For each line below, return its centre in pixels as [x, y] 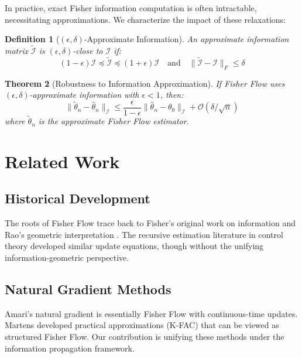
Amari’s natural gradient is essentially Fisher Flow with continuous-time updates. [151, 313]
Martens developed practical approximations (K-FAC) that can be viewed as [142, 325]
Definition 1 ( [32, 39]
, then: [172, 95]
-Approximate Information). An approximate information [186, 39]
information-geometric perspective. [67, 258]
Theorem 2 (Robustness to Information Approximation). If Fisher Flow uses [145, 83]
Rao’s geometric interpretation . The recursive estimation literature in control [144, 234]
